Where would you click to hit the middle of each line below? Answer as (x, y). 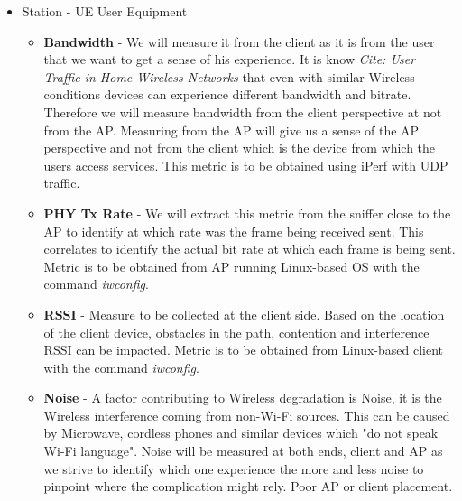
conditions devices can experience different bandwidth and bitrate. (227, 94)
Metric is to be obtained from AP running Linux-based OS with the (231, 266)
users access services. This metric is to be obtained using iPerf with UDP (246, 165)
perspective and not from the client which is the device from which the (240, 148)
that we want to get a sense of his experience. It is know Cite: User (230, 59)
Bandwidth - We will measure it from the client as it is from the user (239, 41)
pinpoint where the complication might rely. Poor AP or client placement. (248, 486)
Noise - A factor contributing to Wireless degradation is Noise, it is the (243, 398)
